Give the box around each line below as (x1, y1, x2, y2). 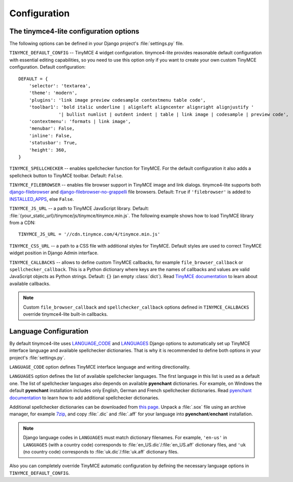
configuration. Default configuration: (9, 64, 86, 70)
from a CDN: (9, 220, 36, 226)
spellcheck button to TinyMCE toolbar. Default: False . (9, 172, 123, 178)
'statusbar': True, (28, 140, 78, 146)
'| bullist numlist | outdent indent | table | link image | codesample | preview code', (58, 111, 289, 117)
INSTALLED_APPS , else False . (9, 196, 74, 202)
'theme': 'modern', (28, 90, 78, 96)
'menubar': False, (28, 126, 75, 132)
